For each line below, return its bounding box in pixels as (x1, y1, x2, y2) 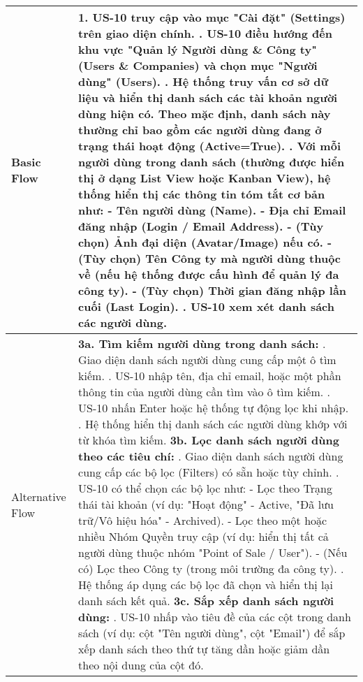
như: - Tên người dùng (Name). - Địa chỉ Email (78, 202, 346, 218)
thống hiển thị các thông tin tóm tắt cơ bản (78, 186, 325, 202)
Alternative (11, 488, 66, 505)
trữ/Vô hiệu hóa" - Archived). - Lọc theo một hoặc (78, 512, 327, 528)
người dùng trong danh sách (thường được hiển (78, 154, 345, 170)
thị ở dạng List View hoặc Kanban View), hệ (78, 170, 331, 186)
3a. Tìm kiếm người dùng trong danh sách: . (78, 335, 326, 351)
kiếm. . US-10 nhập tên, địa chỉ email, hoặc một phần (78, 368, 341, 384)
